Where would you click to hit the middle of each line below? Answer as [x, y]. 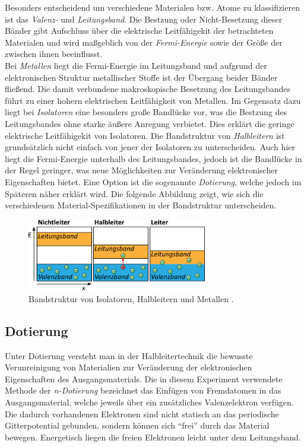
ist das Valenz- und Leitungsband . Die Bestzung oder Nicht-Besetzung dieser [143, 19]
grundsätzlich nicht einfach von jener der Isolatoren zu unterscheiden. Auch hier [150, 147]
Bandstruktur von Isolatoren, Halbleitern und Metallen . [131, 298]
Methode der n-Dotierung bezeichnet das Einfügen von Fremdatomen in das [143, 390]
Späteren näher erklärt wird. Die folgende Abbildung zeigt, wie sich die [134, 193]
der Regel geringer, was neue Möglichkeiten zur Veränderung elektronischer [141, 170]
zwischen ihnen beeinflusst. [54, 54]
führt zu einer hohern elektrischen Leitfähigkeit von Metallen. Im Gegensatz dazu [153, 100]
